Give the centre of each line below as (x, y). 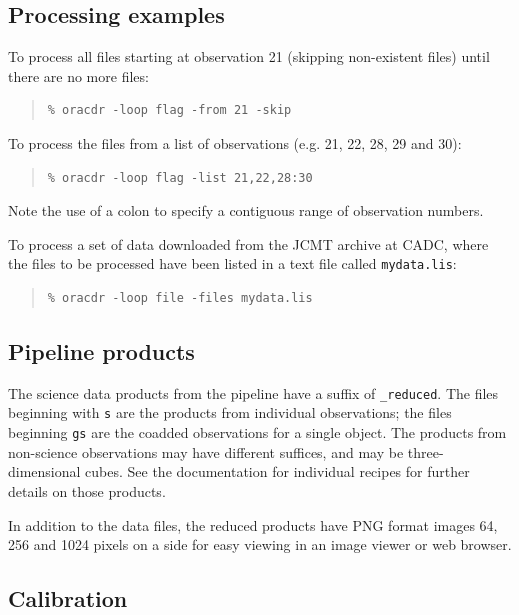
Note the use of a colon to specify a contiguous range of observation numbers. (246, 210)
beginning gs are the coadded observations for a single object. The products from (257, 432)
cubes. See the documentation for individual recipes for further (277, 471)
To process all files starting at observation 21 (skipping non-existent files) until (249, 56)
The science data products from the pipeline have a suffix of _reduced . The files (253, 392)
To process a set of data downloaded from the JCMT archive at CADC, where (248, 243)
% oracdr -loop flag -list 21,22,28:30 (180, 177)
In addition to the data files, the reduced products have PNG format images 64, (253, 524)
